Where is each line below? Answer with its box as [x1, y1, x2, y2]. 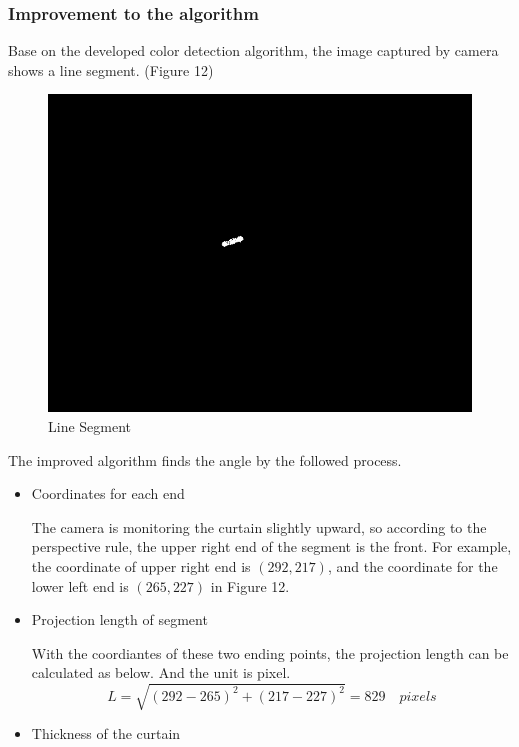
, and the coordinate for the [327, 555, 498, 576]
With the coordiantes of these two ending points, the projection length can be [31, 642, 509, 663]
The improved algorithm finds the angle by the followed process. [8, 449, 402, 470]
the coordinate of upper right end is [31, 555, 251, 576]
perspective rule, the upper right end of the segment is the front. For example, [31, 536, 512, 557]
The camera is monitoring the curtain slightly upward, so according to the [31, 516, 487, 537]
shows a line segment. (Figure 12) [8, 59, 214, 80]
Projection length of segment [31, 609, 208, 630]
